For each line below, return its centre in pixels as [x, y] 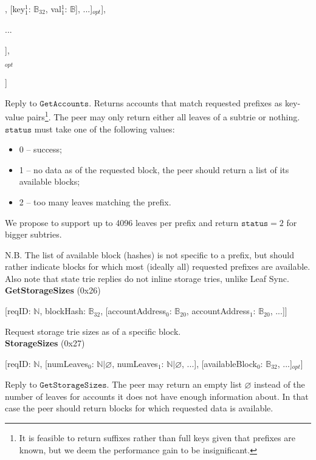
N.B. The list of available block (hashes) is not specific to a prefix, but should [149, 254]
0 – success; [40, 149]
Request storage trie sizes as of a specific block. [93, 331]
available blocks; [50, 181]
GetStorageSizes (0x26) [53, 290]
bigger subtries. [33, 234]
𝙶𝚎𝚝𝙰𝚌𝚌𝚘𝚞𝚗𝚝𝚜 [64, 104]
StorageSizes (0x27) [45, 343]
